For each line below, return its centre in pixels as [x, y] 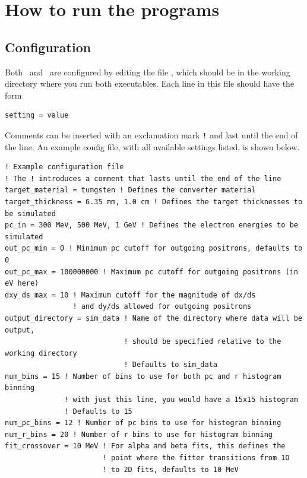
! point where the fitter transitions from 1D [196, 458]
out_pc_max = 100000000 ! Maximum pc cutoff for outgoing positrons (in [151, 272]
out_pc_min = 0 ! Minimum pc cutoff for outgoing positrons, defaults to [154, 249]
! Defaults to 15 [98, 411]
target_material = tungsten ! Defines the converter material [130, 190]
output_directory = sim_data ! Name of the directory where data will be [154, 318]
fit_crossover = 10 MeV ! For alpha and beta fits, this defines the [145, 446]
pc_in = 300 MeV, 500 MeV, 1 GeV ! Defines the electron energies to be [151, 225]
